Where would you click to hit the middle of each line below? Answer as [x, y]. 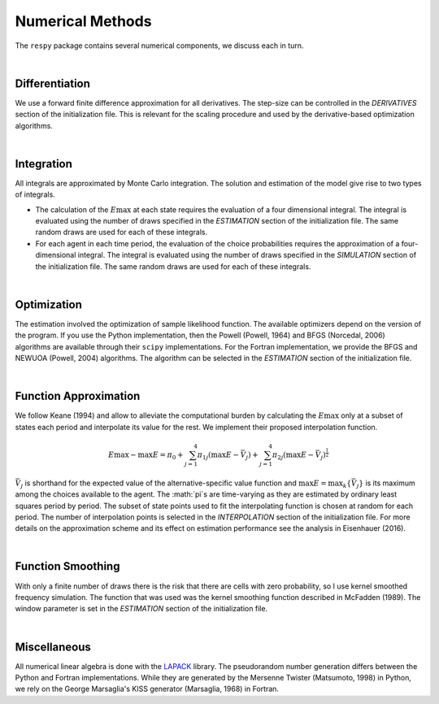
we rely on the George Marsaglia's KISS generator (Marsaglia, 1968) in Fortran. [147, 689]
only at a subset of [372, 415]
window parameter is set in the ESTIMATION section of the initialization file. [141, 609]
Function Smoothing [67, 566]
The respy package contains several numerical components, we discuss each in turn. [159, 46]
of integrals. [35, 194]
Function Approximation [78, 396]
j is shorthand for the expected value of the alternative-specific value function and [159, 484]
